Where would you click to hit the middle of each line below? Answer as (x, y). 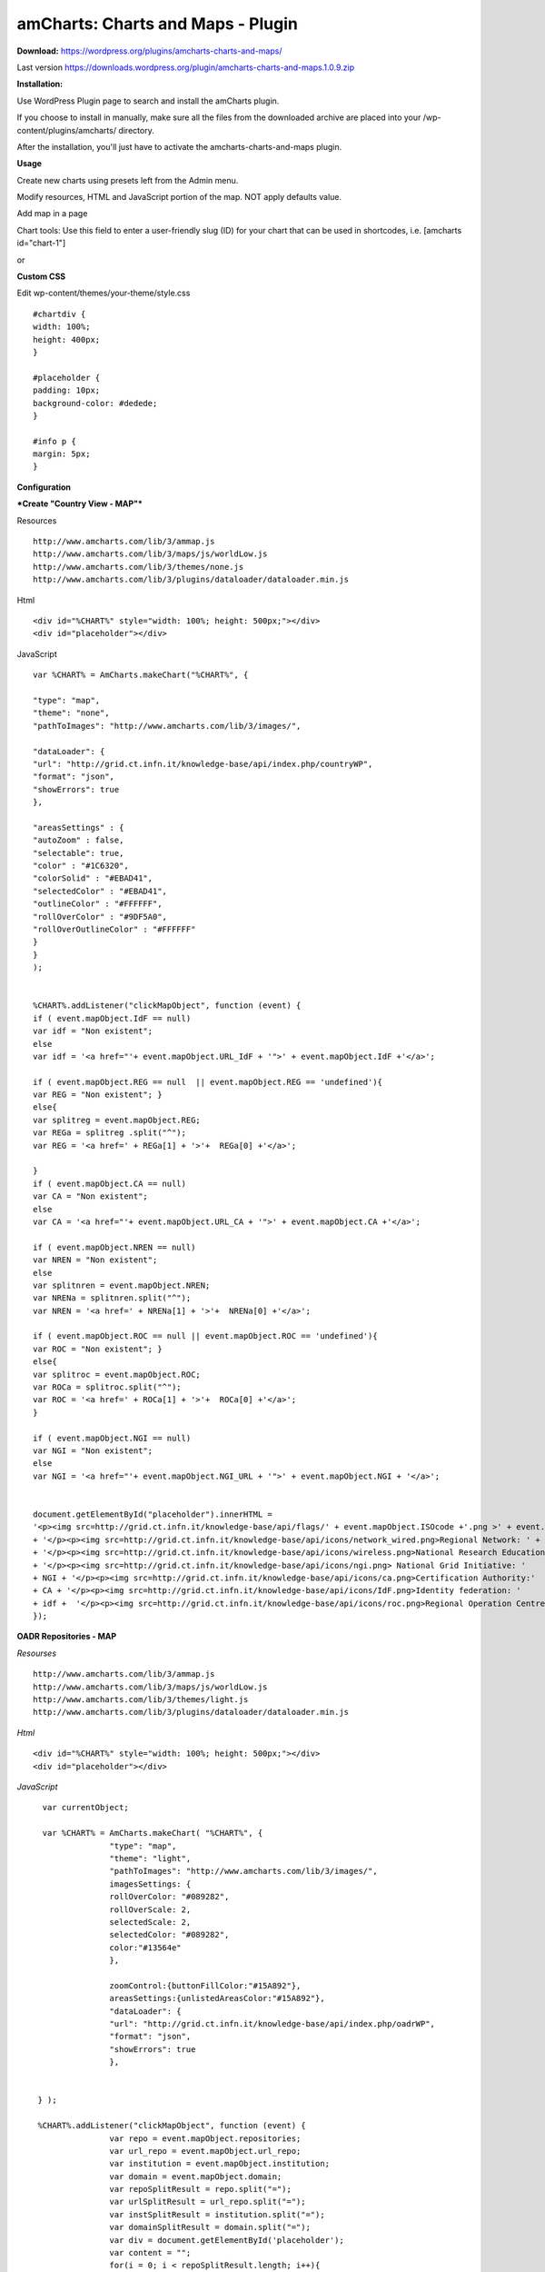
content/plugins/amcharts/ (67, 130)
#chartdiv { (59, 314)
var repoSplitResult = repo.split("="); (201, 2189)
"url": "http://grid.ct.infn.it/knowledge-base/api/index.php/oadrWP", (272, 2024)
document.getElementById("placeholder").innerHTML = (153, 1514)
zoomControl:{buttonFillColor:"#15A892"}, (205, 1985)
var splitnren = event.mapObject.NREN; (122, 1285)
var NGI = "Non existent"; (93, 1451)
